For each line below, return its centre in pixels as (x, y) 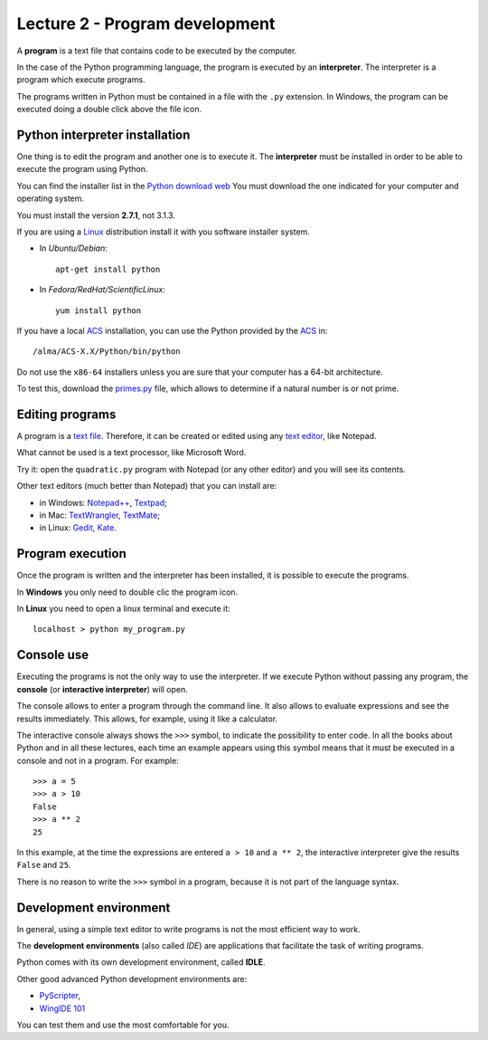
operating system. (51, 198)
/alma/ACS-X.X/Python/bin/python (107, 352)
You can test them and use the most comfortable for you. (123, 1025)
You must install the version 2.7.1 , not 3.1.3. (96, 215)
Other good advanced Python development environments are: (132, 978)
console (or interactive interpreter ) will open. (103, 689)
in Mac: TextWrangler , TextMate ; (100, 515)
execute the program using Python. (82, 169)
